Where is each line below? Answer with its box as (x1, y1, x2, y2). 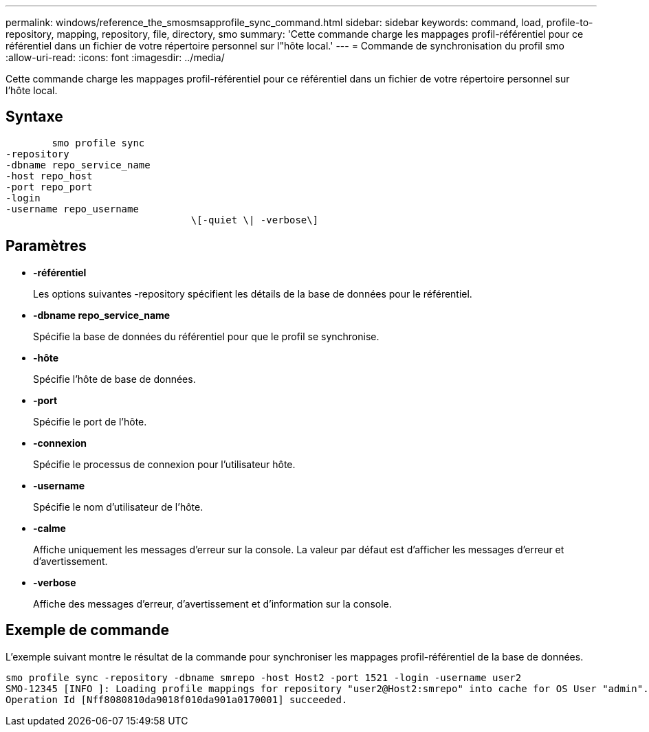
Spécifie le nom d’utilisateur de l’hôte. (33, 500, 203, 513)
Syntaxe (5, 108, 63, 126)
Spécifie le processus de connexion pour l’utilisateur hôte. (33, 458, 296, 470)
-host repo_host (5, 170, 93, 181)
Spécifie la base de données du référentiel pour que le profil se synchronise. (33, 330, 379, 342)
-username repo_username (5, 203, 139, 214)
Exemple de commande (5, 621, 169, 639)
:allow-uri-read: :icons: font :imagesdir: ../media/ (5, 52, 225, 63)
